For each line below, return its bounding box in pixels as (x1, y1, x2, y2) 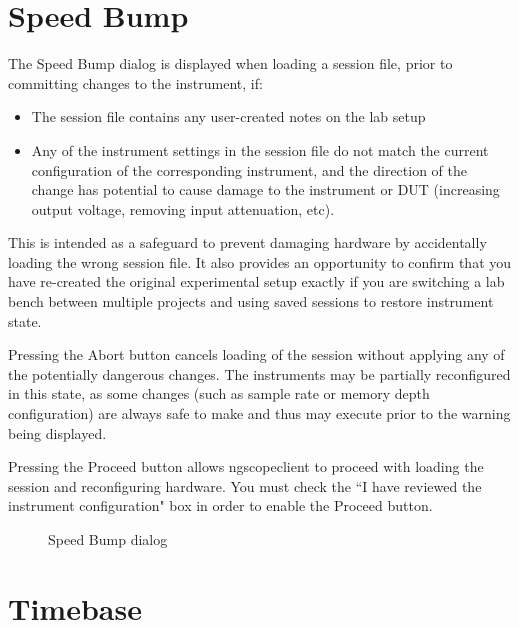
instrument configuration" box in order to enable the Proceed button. (8, 495, 433, 516)
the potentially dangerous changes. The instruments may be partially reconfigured (8, 363, 511, 384)
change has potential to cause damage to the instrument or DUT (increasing (31, 179, 500, 200)
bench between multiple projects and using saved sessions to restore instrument (8, 291, 494, 312)
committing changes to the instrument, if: (8, 72, 263, 93)
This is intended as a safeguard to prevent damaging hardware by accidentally (8, 232, 487, 253)
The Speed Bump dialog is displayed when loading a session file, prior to (8, 53, 453, 74)
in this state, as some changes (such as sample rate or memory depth (8, 383, 430, 404)
